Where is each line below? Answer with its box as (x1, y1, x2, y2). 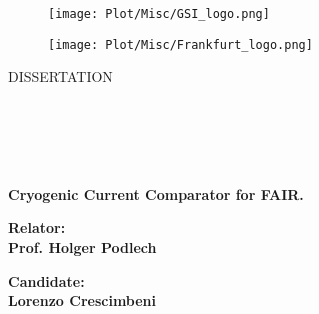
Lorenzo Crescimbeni (8, 290, 157, 311)
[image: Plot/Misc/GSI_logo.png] (48, 7, 270, 21)
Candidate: (8, 270, 85, 291)
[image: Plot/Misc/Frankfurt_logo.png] (48, 37, 313, 52)
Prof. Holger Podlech (8, 237, 157, 258)
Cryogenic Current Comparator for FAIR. (8, 183, 304, 204)
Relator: (8, 217, 66, 238)
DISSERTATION (8, 66, 113, 87)
